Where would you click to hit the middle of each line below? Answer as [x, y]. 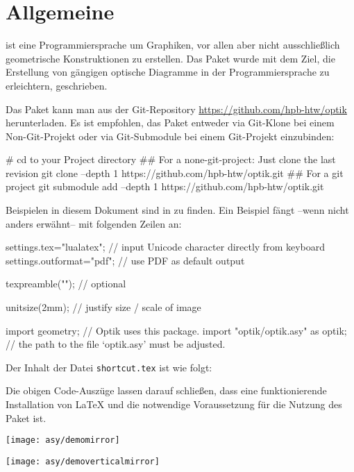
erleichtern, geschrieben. [57, 85]
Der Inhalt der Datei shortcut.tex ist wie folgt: [109, 367]
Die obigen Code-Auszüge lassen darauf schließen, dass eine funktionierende [166, 390]
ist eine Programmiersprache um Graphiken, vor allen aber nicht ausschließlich [173, 45]
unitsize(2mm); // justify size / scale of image [103, 307]
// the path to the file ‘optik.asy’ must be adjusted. [116, 344]
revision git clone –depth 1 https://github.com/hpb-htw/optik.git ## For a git [175, 172]
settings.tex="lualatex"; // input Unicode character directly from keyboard [166, 247]
